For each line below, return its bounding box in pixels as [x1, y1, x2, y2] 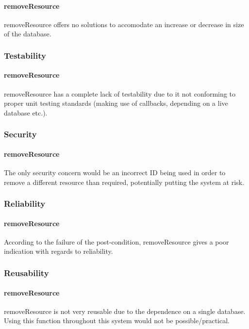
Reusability [4, 266, 49, 279]
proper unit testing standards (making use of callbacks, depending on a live [4, 98, 228, 108]
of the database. [4, 29, 51, 39]
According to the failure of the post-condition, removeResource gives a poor [4, 236, 229, 247]
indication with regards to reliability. [4, 246, 113, 256]
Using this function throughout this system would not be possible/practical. [4, 315, 230, 326]
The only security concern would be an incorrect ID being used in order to [4, 167, 226, 178]
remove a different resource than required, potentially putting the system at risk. [4, 177, 244, 187]
